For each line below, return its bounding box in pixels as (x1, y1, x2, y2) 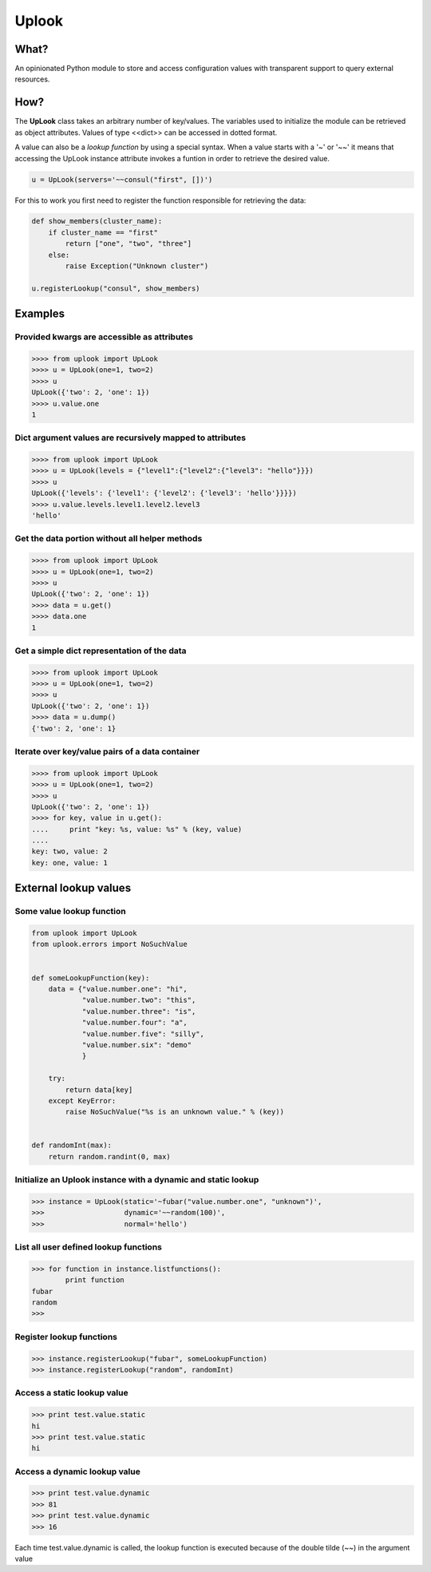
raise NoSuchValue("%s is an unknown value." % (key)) (65, 1107, 285, 1117)
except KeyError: (48, 1096, 117, 1105)
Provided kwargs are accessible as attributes (14, 331, 193, 343)
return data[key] (65, 1085, 133, 1094)
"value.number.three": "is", (81, 1007, 196, 1016)
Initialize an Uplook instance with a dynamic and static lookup (14, 1174, 259, 1186)
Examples (14, 307, 65, 321)
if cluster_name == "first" (48, 228, 159, 237)
